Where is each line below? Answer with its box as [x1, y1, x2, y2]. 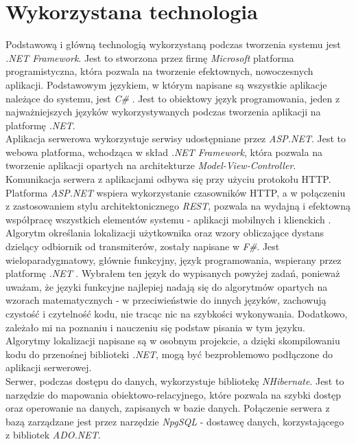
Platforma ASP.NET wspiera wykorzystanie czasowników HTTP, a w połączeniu [5, 185, 346, 199]
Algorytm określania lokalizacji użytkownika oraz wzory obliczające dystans [5, 225, 324, 240]
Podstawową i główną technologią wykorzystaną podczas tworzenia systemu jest [5, 37, 341, 52]
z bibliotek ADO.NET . [5, 428, 101, 442]
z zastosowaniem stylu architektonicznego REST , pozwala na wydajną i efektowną [5, 199, 351, 213]
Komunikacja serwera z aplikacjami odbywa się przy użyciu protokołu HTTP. [5, 172, 331, 186]
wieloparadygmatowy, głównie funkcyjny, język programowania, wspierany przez [5, 252, 342, 267]
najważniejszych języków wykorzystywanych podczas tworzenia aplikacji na [5, 104, 321, 119]
